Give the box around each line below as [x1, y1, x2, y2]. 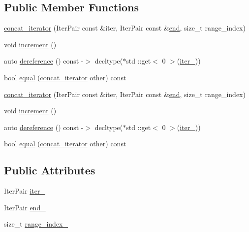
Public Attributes [4, 163, 95, 178]
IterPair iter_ [4, 186, 45, 196]
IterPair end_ [4, 202, 46, 212]
